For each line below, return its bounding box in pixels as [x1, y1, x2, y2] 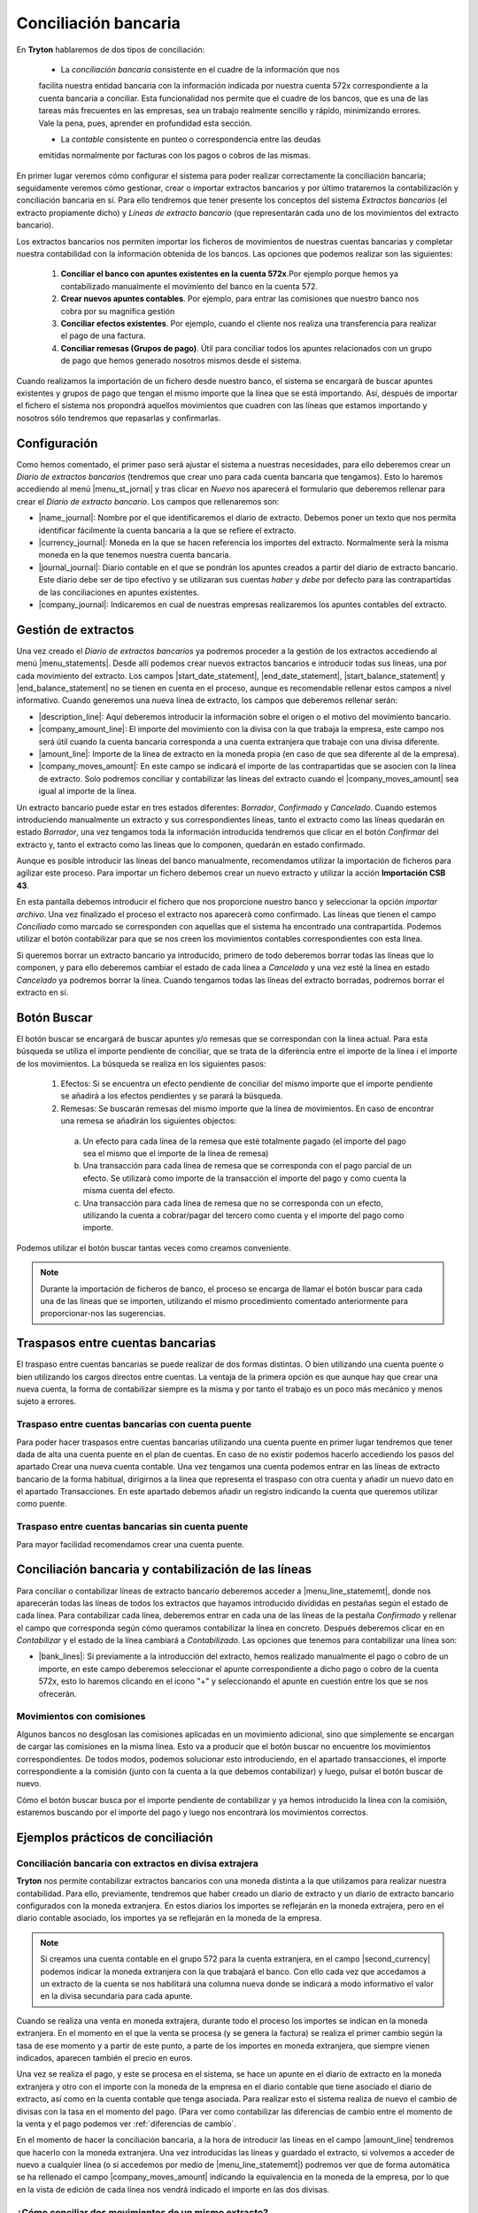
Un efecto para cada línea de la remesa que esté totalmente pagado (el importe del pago [82, 1136, 406, 1146]
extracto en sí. [16, 987, 69, 998]
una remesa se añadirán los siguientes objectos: [60, 1115, 237, 1126]
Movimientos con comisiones [16, 1710, 146, 1723]
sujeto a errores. [16, 1396, 77, 1407]
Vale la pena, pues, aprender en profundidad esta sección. [38, 118, 252, 128]
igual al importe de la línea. [38, 786, 137, 797]
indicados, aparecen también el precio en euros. [16, 2052, 193, 2063]
